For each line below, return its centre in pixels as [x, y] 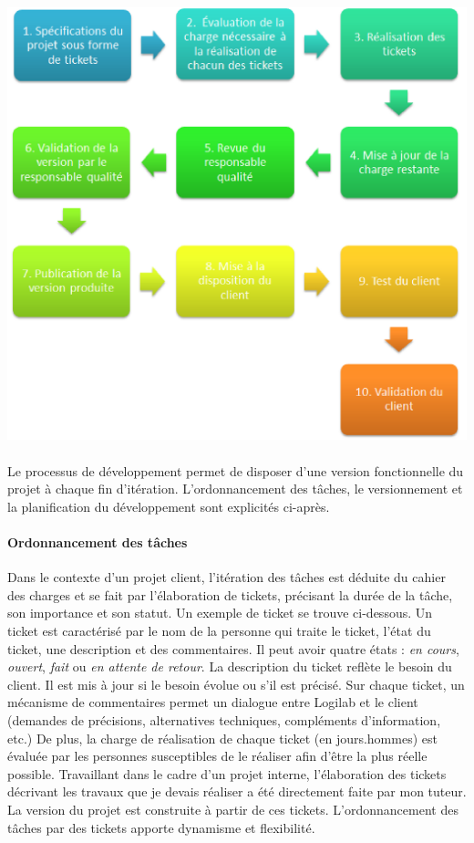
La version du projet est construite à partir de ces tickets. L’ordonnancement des [233, 809]
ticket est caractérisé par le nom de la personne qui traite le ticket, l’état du [219, 631]
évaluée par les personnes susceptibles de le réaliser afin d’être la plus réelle [217, 756]
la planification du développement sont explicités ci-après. [169, 506]
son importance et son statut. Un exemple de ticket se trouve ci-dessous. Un [220, 613]
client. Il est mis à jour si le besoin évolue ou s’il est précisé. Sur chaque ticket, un [236, 684]
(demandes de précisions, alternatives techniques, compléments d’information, [224, 719]
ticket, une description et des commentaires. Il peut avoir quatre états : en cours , [233, 648]
